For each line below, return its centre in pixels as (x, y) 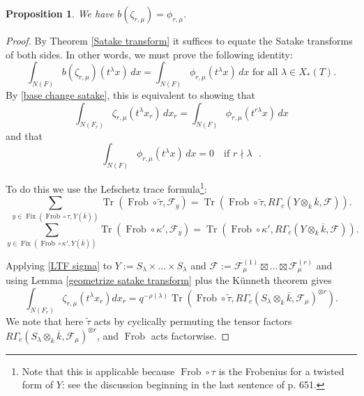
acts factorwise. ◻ (190, 335)
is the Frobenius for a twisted (281, 371)
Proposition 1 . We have (60, 13)
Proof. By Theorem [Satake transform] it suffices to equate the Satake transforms (179, 40)
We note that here (45, 320)
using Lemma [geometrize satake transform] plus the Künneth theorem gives (169, 280)
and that (24, 135)
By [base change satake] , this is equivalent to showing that (130, 95)
